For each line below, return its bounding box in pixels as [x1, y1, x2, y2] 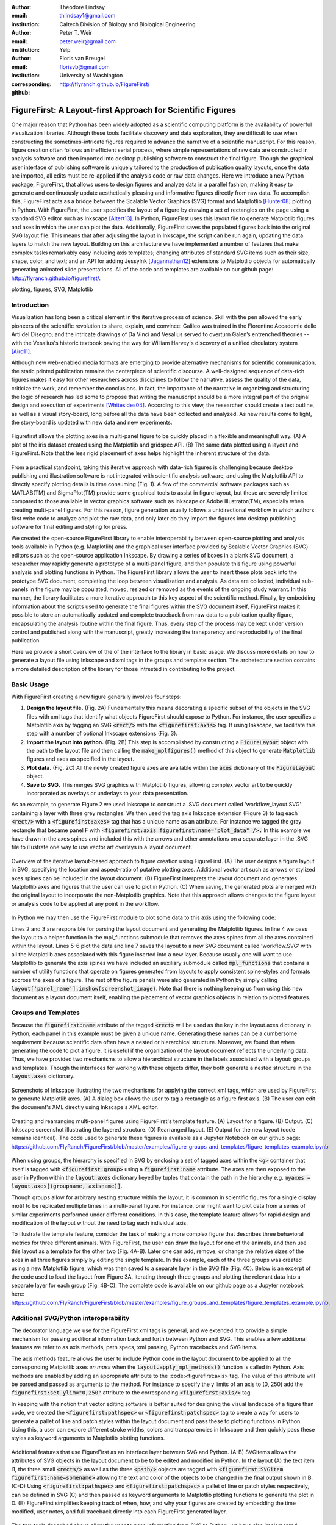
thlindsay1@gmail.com [59, 12, 116, 20]
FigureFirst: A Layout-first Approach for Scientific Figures [11, 104, 237, 115]
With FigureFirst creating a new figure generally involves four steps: [11, 693, 182, 700]
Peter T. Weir [59, 29, 93, 37]
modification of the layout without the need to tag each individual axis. [11, 1219, 188, 1226]
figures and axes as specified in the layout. [26, 755, 134, 762]
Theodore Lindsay [59, 4, 105, 10]
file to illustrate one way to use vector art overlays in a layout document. [11, 844, 193, 851]
